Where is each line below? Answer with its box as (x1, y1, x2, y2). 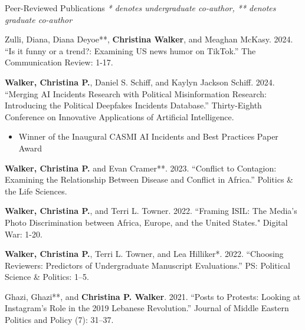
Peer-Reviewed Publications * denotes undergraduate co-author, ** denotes (5, 2, 276, 14)
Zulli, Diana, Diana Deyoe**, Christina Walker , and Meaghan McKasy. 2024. (5, 33, 293, 45)
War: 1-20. (5, 227, 42, 240)
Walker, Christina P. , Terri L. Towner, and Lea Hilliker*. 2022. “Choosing (5, 247, 284, 260)
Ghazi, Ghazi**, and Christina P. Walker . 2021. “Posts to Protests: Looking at (5, 290, 301, 302)
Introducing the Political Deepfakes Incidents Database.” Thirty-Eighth (5, 99, 262, 111)
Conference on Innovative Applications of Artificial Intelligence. (5, 110, 234, 123)
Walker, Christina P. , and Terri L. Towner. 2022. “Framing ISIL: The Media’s (5, 204, 297, 217)
